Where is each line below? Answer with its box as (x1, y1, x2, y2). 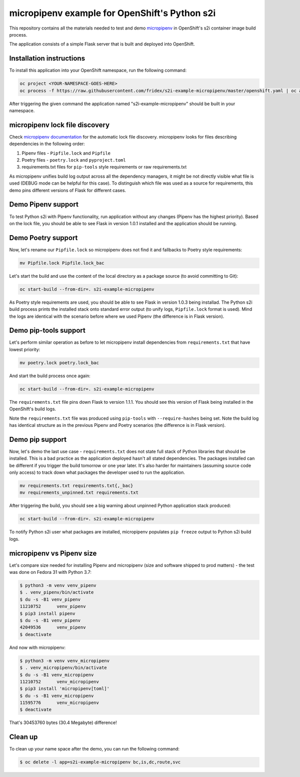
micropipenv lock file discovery (9, 121, 110, 129)
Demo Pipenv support (9, 200, 78, 209)
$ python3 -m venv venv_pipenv (19, 583, 97, 588)
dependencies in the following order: (9, 141, 85, 147)
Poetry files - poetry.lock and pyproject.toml (21, 157, 126, 163)
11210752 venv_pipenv (19, 603, 86, 609)
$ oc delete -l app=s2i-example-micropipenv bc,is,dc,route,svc (19, 759, 181, 765)
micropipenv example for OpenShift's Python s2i (9, 8, 216, 19)
